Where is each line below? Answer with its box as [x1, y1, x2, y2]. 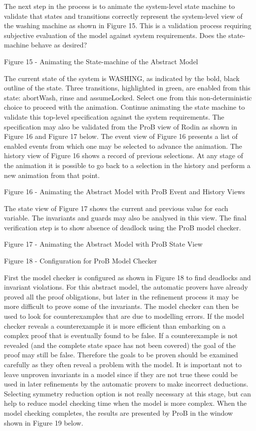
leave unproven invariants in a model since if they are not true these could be [4, 369, 238, 379]
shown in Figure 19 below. [4, 417, 83, 428]
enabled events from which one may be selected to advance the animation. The [4, 140, 242, 151]
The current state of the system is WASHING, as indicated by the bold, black [4, 73, 240, 83]
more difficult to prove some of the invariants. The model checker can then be [4, 301, 239, 311]
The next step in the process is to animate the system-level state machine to [4, 1, 235, 11]
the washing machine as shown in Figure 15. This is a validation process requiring [4, 20, 252, 31]
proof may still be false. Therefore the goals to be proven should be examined [4, 349, 238, 360]
